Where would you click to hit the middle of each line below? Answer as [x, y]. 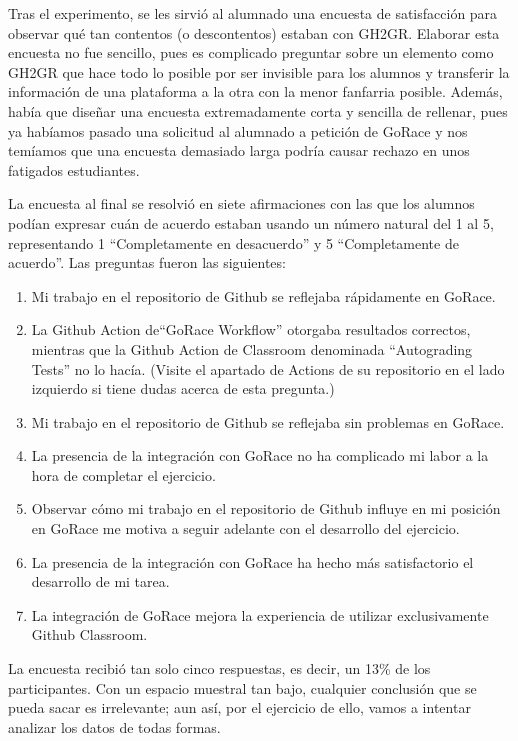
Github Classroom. [89, 634]
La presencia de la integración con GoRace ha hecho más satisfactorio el [252, 561]
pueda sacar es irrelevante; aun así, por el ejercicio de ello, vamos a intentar [239, 707]
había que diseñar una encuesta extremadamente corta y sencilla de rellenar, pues [258, 110]
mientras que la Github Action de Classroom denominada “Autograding [252, 348]
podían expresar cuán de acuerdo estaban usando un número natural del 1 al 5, [251, 222]
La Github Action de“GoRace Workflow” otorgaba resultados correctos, [251, 329]
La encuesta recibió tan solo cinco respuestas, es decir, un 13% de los [219, 668]
